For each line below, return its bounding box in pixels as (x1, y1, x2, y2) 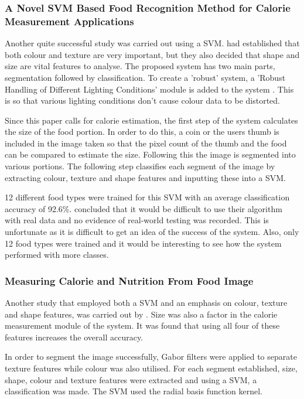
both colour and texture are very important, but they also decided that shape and (5, 48, 300, 60)
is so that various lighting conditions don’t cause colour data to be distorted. (5, 94, 280, 107)
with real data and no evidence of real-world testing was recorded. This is (5, 214, 269, 226)
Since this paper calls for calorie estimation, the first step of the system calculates (5, 114, 298, 126)
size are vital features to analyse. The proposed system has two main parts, (5, 60, 275, 72)
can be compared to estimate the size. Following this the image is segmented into (5, 148, 296, 161)
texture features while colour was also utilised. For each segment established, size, (5, 362, 298, 374)
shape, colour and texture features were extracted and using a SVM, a (5, 373, 257, 386)
